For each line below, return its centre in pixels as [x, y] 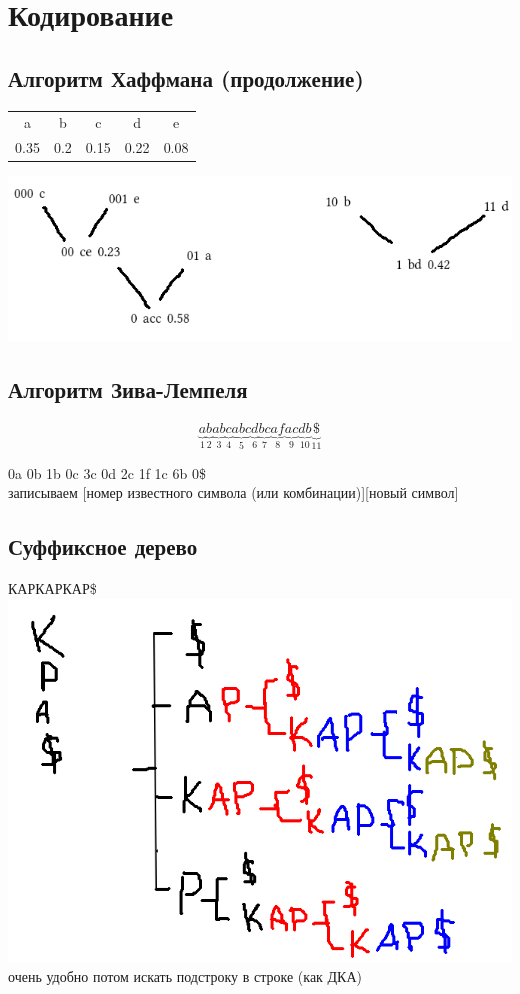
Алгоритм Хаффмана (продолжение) [186, 77]
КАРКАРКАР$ [52, 588]
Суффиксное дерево [103, 546]
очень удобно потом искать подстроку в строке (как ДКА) [185, 976]
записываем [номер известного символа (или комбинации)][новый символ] [233, 492]
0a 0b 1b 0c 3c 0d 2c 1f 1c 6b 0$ [107, 472]
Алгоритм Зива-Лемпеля [128, 389]
